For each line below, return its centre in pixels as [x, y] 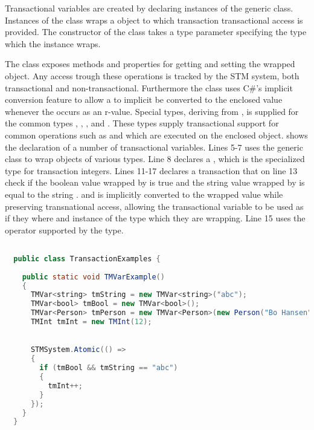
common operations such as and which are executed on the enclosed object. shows [156, 135]
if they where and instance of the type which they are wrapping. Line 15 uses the [155, 218]
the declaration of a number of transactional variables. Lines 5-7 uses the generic [154, 147]
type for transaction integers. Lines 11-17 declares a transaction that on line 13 [151, 170]
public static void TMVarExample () [93, 277]
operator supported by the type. [64, 230]
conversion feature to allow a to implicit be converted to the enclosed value [144, 99]
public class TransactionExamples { [87, 259]
